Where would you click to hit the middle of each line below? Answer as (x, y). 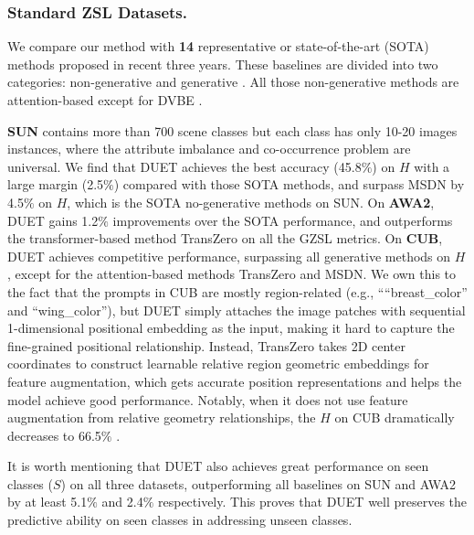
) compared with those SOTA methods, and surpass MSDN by (289, 184)
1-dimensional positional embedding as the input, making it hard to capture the (231, 328)
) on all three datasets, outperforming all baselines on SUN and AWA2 (258, 483)
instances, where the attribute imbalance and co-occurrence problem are (209, 149)
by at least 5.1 (47, 502)
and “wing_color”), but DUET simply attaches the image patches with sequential (237, 310)
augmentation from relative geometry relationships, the (162, 417)
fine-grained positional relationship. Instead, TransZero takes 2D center (206, 345)
